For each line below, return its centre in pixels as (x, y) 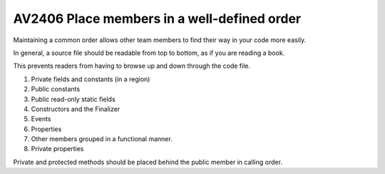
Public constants (56, 89)
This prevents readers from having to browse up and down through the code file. (132, 66)
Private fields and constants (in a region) (91, 79)
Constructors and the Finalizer (76, 109)
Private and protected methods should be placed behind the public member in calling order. (148, 162)
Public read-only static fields (73, 99)
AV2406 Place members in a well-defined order (157, 19)
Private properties (57, 149)
